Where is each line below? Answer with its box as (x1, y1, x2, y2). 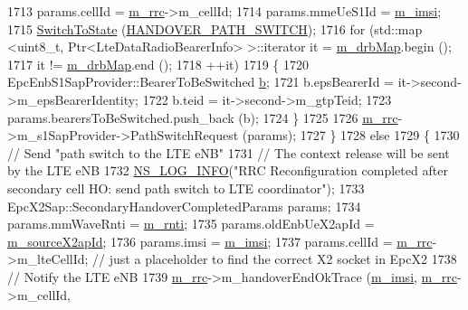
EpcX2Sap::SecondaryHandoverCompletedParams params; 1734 (7, 196, 361, 215)
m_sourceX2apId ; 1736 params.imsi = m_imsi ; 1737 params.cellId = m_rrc (7, 231, 433, 250)
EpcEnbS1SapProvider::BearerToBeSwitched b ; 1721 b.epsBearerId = (7, 72, 394, 91)
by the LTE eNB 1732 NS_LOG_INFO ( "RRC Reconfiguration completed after (7, 161, 448, 180)
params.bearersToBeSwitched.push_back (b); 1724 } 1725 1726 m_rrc (7, 108, 398, 127)
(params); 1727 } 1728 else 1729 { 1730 (242, 126, 460, 145)
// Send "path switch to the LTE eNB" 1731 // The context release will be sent (7, 143, 450, 162)
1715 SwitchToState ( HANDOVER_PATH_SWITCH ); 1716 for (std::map (7, 19, 423, 38)
